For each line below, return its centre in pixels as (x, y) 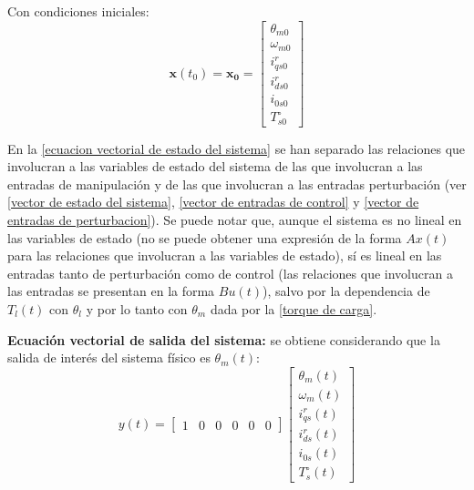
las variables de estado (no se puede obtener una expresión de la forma (205, 237)
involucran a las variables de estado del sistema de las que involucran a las (215, 166)
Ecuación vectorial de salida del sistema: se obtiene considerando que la (224, 339)
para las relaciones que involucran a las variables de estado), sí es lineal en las (225, 255)
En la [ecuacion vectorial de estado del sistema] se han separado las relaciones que (237, 148)
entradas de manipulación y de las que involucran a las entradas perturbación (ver (237, 184)
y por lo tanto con (137, 308)
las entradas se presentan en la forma (111, 291)
